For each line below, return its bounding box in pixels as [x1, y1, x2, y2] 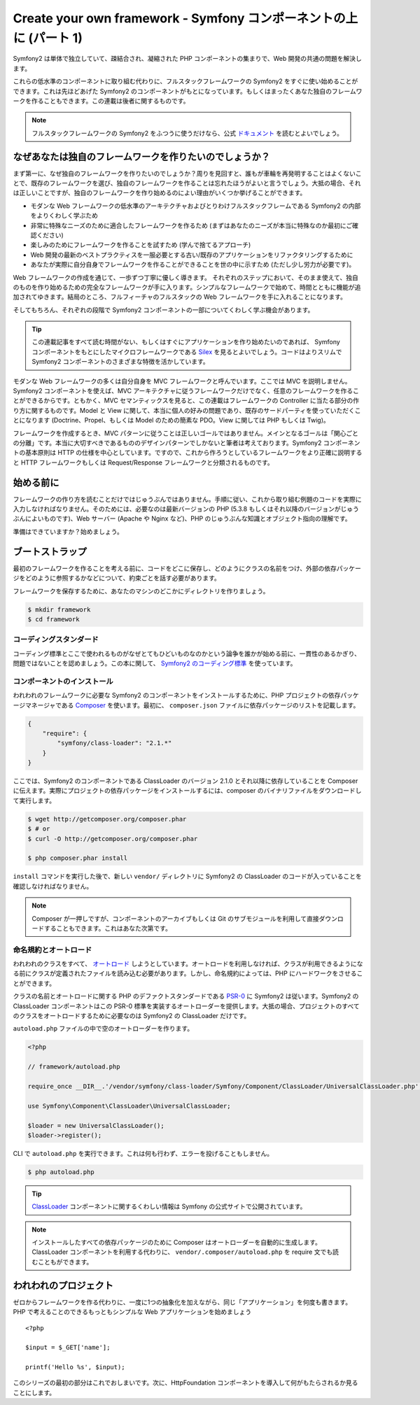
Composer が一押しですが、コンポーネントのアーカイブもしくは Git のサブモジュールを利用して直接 [31, 914, 319, 923]
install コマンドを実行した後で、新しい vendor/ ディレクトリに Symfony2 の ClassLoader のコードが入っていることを [13, 872, 362, 881]
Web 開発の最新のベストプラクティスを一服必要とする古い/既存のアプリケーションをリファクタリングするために [30, 250, 353, 259]
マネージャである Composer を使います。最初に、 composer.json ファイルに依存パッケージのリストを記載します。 [24, 700, 360, 709]
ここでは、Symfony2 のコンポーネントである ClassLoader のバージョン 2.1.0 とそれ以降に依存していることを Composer [13, 777, 358, 785]
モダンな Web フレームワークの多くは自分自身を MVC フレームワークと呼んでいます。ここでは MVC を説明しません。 [13, 376, 351, 385]
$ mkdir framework [27, 605, 91, 614]
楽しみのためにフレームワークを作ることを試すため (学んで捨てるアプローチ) [30, 241, 251, 249]
